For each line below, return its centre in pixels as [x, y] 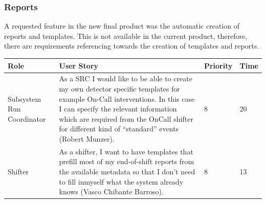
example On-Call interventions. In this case [127, 98]
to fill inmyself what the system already [121, 181]
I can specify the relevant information [118, 109]
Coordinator [27, 118]
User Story [79, 65]
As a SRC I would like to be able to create [126, 78]
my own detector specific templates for [119, 88]
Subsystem [25, 98]
